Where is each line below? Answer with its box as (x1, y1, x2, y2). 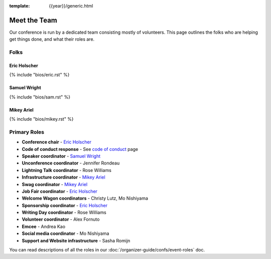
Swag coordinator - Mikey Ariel (22, 181, 88, 187)
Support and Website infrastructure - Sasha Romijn (22, 237, 130, 243)
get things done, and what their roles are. (9, 36, 95, 42)
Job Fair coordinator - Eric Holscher (22, 188, 98, 194)
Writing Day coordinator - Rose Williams (22, 209, 106, 216)
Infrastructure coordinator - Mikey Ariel (22, 174, 105, 181)
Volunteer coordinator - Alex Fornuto (22, 216, 100, 222)
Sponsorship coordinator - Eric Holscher (22, 202, 108, 208)
